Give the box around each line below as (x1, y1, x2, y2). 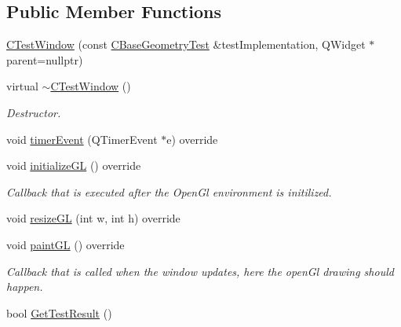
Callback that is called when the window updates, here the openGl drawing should (6, 263, 394, 279)
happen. (6, 278, 43, 295)
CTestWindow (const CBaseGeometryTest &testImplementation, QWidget (6, 36, 366, 53)
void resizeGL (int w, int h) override (6, 210, 180, 226)
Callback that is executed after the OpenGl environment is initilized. (6, 183, 332, 200)
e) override (166, 130, 218, 147)
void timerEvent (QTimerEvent (6, 130, 158, 147)
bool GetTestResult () (6, 304, 112, 321)
